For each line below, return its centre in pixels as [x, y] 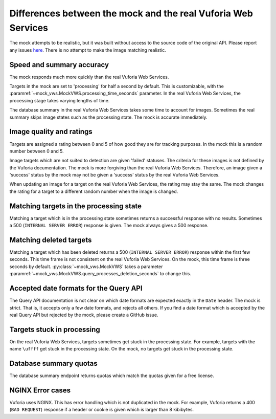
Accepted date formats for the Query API [76, 288]
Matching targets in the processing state [76, 206]
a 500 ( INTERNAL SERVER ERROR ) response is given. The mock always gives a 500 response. [109, 226]
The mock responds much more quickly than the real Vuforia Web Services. [89, 77]
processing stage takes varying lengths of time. [60, 100]
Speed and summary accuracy [59, 65]
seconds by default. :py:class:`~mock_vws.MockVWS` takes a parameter [86, 267]
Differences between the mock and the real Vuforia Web [131, 13]
